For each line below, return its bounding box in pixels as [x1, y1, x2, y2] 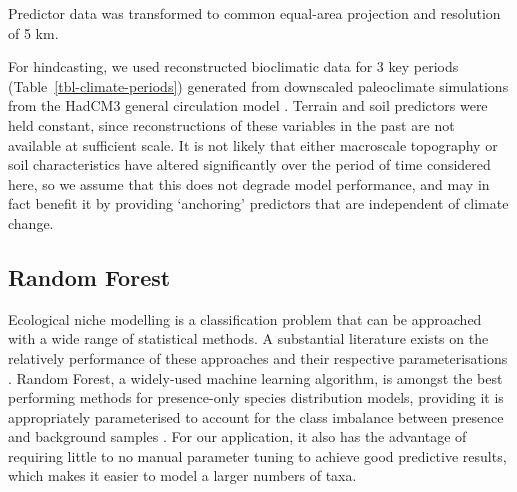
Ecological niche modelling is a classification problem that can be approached [8, 308, 482, 329]
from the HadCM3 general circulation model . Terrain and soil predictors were [8, 95, 488, 116]
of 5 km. [8, 22, 59, 43]
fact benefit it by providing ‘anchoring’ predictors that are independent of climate [8, 193, 509, 214]
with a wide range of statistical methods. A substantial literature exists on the [8, 328, 489, 349]
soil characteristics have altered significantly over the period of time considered [8, 154, 491, 175]
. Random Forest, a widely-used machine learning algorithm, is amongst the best [8, 367, 503, 388]
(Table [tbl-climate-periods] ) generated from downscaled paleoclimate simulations [8, 75, 509, 96]
